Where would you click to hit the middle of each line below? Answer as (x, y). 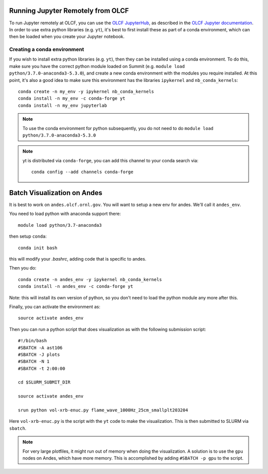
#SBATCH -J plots (39, 354)
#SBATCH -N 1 (34, 362)
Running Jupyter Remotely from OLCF (69, 11)
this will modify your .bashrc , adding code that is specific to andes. (78, 259)
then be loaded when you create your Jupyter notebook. (67, 37)
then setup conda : (28, 236)
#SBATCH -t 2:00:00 (42, 368)
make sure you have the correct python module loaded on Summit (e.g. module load (97, 66)
